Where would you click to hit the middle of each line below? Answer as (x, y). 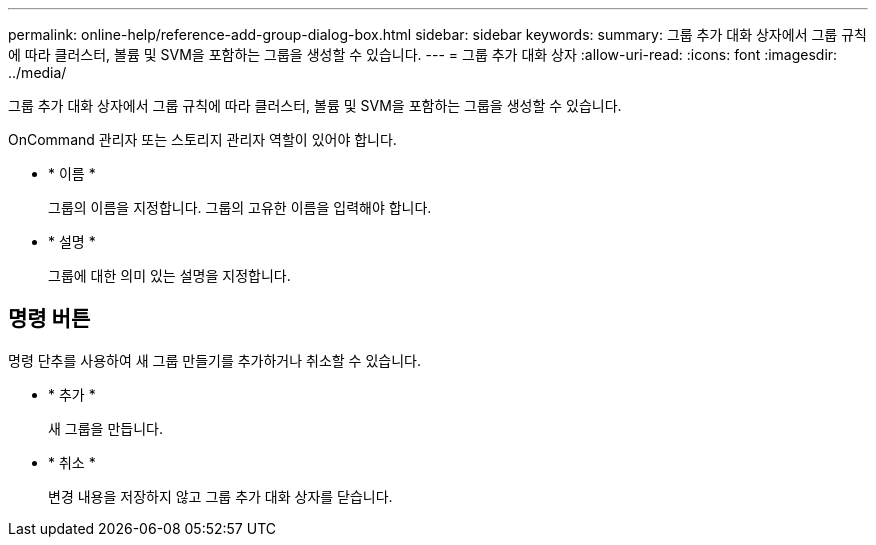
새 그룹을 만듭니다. (105, 428)
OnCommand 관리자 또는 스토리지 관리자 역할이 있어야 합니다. (202, 139)
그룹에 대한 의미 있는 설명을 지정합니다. (169, 275)
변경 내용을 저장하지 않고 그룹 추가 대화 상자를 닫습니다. (220, 496)
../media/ (37, 72)
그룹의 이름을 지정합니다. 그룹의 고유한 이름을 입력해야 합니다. (240, 207)
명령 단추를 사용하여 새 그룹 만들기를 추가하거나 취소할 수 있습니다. (214, 360)
